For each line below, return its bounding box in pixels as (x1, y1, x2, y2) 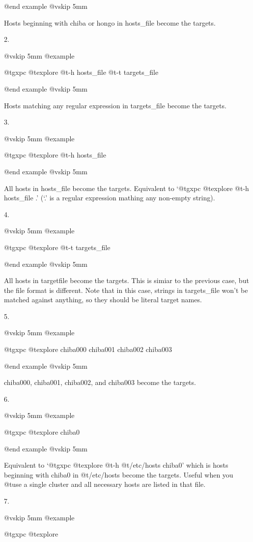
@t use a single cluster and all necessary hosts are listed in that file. (4, 479, 206, 489)
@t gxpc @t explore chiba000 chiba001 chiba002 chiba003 (4, 344, 172, 354)
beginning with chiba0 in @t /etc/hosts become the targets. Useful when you (4, 469, 233, 479)
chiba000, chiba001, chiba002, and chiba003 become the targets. (4, 377, 196, 387)
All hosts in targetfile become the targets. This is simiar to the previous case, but (4, 275, 249, 286)
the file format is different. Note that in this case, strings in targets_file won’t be (4, 285, 248, 295)
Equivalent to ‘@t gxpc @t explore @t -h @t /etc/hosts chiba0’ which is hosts (4, 460, 228, 470)
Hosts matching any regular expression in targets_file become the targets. (4, 100, 226, 110)
